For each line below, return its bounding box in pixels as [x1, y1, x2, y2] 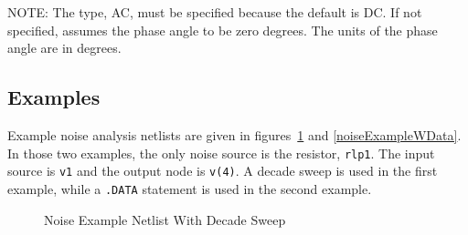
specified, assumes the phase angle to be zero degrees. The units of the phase [7, 20, 438, 39]
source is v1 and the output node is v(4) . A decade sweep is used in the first [7, 161, 438, 180]
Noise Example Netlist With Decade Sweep [44, 209, 286, 229]
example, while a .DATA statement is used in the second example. [7, 179, 372, 198]
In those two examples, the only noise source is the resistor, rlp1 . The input [7, 143, 435, 162]
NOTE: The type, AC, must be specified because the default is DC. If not [7, 3, 422, 21]
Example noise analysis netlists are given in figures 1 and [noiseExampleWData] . [7, 125, 462, 144]
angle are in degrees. [7, 38, 122, 57]
